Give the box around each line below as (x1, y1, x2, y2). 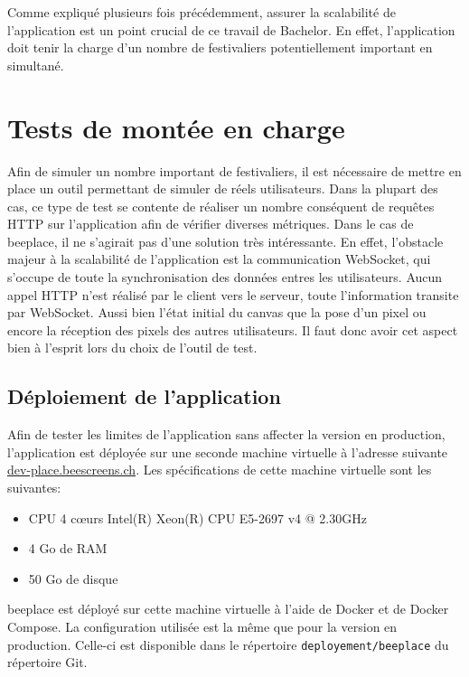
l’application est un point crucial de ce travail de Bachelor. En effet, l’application (7, 20, 455, 39)
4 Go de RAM (28, 539, 108, 558)
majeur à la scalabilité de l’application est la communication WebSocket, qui (7, 249, 431, 268)
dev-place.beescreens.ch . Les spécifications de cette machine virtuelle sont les (7, 460, 432, 479)
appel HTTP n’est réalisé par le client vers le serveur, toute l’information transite (7, 285, 459, 304)
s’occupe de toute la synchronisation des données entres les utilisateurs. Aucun (7, 268, 443, 287)
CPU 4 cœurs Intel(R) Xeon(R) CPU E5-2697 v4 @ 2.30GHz (28, 508, 367, 527)
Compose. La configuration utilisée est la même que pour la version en (7, 616, 398, 635)
